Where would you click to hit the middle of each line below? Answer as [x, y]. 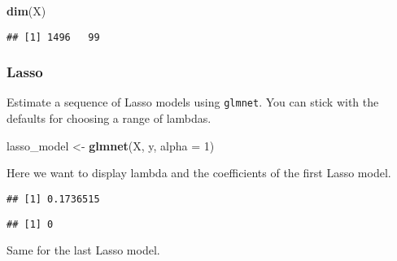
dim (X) [26, 11]
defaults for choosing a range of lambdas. [109, 118]
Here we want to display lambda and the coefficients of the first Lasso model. [199, 173]
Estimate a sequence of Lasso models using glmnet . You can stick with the [193, 102]
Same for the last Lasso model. [83, 250]
